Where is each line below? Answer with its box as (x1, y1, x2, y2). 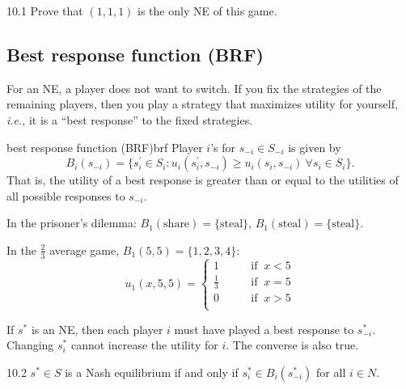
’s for (210, 138, 236, 155)
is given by (288, 138, 341, 155)
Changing (6, 336, 54, 353)
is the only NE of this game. (137, 2, 277, 19)
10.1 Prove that (6, 2, 83, 19)
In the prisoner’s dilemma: (6, 214, 137, 231)
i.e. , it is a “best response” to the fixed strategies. (6, 111, 253, 128)
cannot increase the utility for (70, 336, 218, 353)
